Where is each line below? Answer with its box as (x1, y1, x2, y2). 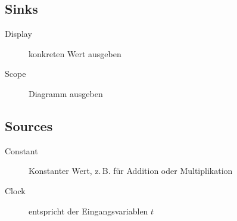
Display (5, 27, 32, 40)
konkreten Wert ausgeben (29, 47, 121, 60)
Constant (5, 144, 38, 157)
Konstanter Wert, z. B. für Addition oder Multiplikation (29, 164, 233, 177)
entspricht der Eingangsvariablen (29, 204, 148, 217)
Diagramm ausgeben (29, 87, 103, 99)
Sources (5, 116, 53, 135)
